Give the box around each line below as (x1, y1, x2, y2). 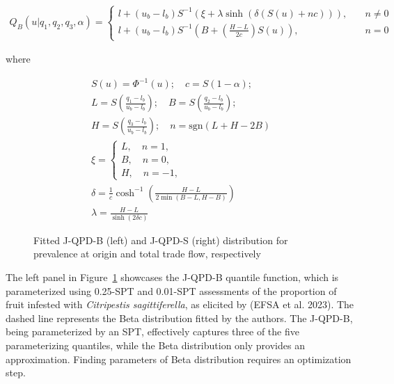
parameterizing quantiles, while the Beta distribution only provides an (6, 338, 305, 353)
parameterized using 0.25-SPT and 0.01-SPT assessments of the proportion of (6, 283, 337, 298)
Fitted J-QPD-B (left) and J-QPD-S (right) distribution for (33, 232, 288, 247)
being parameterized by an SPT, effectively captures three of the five (6, 324, 299, 339)
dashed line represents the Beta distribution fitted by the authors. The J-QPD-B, (6, 310, 353, 325)
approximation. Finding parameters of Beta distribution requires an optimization (6, 351, 352, 366)
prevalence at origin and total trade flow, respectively (33, 246, 261, 261)
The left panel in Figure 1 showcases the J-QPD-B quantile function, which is (6, 270, 339, 285)
